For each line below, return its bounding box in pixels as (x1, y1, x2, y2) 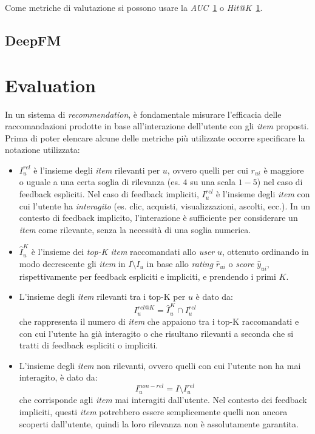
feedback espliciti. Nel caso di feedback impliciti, (19, 188, 199, 200)
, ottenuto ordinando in (222, 245, 309, 258)
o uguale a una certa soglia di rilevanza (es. (19, 175, 180, 188)
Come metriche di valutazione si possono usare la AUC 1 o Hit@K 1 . (5, 1, 263, 13)
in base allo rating (146, 257, 214, 270)
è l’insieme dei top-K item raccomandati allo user (31, 245, 215, 258)
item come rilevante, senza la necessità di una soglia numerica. (19, 223, 251, 236)
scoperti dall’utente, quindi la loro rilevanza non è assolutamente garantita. (19, 417, 299, 430)
